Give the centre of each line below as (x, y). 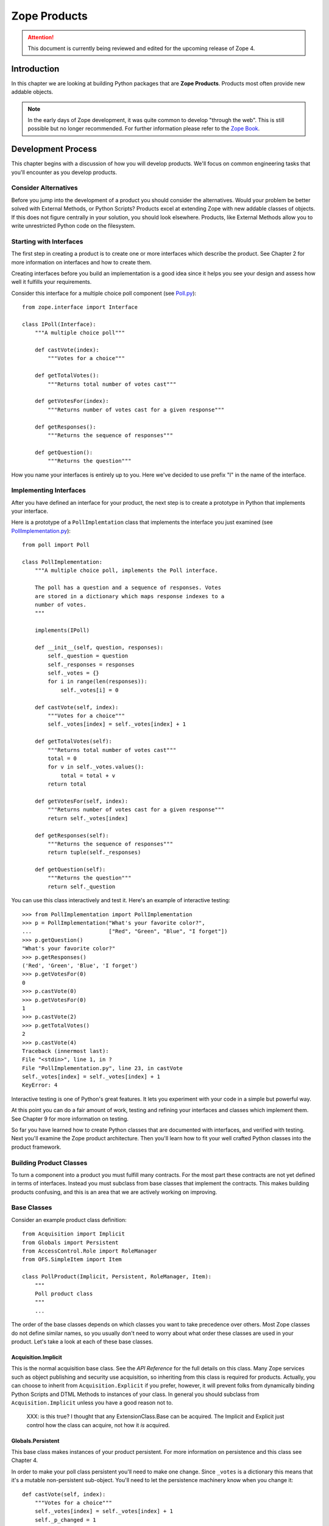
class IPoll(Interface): (59, 324)
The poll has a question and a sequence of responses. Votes (128, 588)
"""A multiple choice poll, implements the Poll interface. (126, 570)
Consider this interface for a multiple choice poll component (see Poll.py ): (104, 293)
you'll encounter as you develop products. (64, 172)
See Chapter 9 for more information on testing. (70, 1119)
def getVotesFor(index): (72, 401)
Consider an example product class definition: (69, 1220)
